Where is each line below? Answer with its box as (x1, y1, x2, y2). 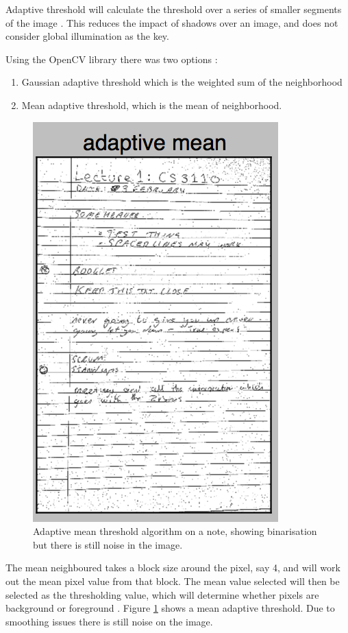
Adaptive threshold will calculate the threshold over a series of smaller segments (5, 2, 342, 16)
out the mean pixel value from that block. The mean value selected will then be (5, 573, 340, 588)
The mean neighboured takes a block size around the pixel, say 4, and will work (5, 560, 340, 575)
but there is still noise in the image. (33, 537, 183, 551)
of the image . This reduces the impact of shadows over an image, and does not (5, 15, 338, 29)
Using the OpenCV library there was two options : (5, 51, 218, 66)
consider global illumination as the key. (5, 29, 169, 43)
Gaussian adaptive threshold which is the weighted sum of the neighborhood (21, 75, 343, 89)
